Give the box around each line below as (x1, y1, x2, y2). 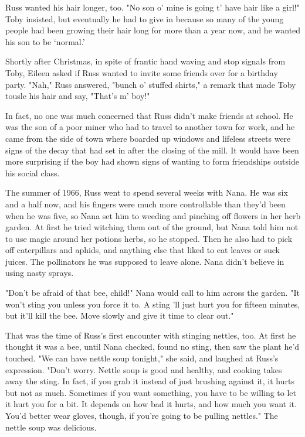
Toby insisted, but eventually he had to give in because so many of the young (5, 12, 284, 25)
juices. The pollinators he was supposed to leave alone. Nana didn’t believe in (5, 255, 284, 267)
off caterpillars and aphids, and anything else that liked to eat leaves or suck (5, 244, 280, 256)
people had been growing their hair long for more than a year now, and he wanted (5, 24, 301, 36)
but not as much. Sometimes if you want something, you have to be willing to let (5, 386, 297, 398)
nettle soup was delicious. (5, 421, 97, 433)
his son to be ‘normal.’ (5, 35, 85, 47)
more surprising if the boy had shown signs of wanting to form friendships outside (5, 155, 299, 168)
